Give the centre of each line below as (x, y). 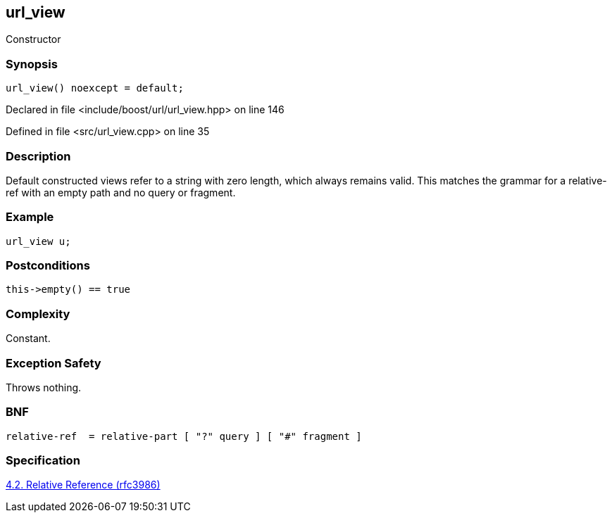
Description (38, 156)
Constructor (33, 39)
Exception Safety (54, 363)
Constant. (28, 339)
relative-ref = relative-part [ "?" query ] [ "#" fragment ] (184, 436)
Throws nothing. (44, 387)
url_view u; (38, 241)
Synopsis (32, 64)
